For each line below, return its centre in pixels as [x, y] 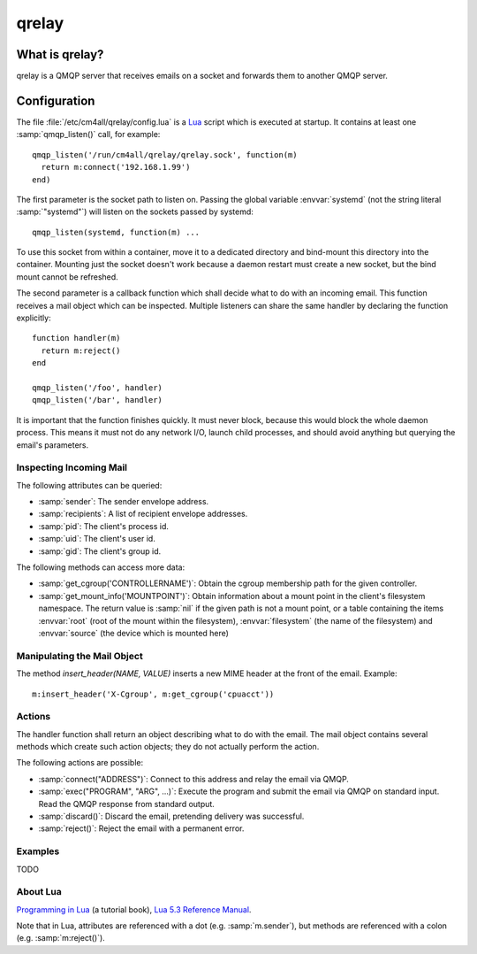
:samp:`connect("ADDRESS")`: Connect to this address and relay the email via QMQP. [193, 779]
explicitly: [34, 318]
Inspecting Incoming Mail [72, 467]
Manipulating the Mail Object [79, 656]
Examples [38, 851]
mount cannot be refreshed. [67, 277]
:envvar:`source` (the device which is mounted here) [134, 633]
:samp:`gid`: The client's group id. [100, 551]
